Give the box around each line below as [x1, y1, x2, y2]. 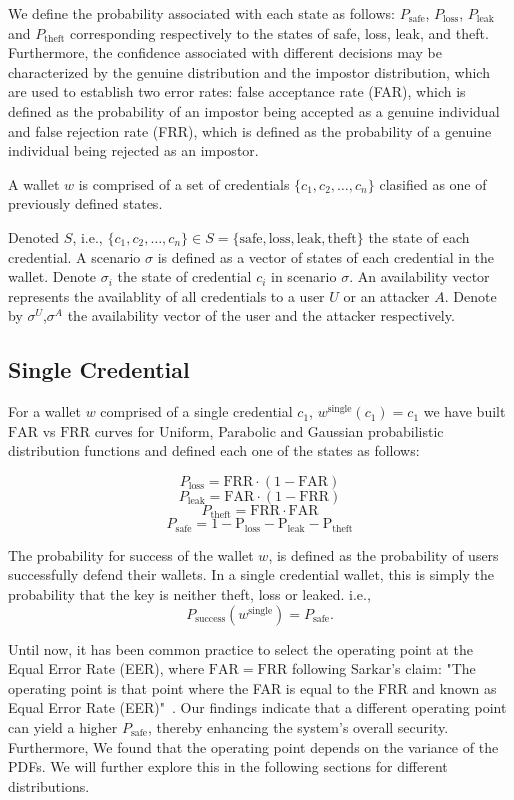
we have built [423, 401, 506, 422]
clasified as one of [379, 173, 487, 194]
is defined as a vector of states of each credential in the [157, 246, 495, 267]
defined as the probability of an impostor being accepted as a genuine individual [8, 100, 500, 121]
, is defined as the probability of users [268, 544, 499, 565]
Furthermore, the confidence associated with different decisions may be [8, 42, 442, 63]
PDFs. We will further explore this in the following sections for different [8, 756, 448, 777]
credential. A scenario [8, 246, 141, 267]
